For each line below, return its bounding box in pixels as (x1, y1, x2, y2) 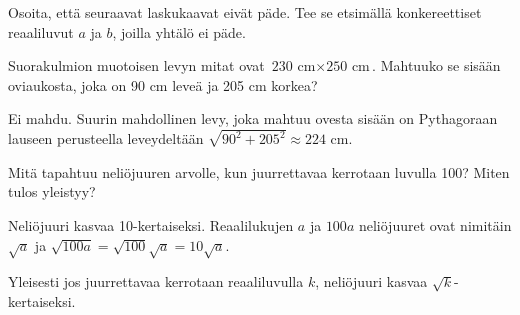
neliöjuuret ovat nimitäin (358, 215, 512, 236)
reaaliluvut (8, 21, 74, 42)
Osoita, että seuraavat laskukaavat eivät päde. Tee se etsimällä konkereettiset (8, 2, 482, 22)
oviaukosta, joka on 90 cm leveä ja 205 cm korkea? (8, 74, 318, 95)
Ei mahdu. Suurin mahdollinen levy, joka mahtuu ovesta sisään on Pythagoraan (8, 108, 498, 129)
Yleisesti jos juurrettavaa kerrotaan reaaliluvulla (8, 271, 304, 292)
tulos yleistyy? (8, 181, 96, 202)
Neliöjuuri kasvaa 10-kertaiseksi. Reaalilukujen (8, 215, 294, 236)
